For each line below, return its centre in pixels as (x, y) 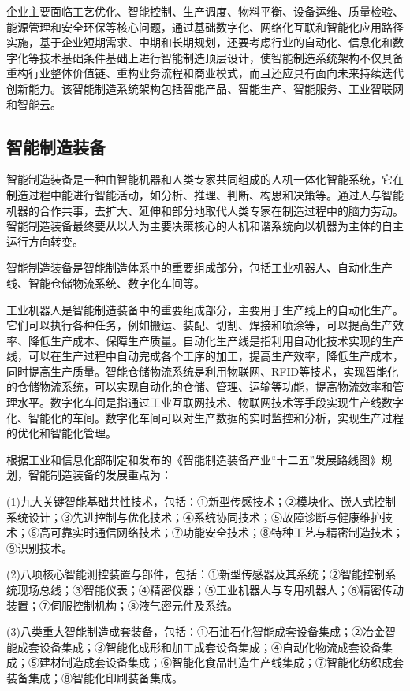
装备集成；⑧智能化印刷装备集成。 (95, 677)
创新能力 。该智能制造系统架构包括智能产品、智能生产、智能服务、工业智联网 (205, 88)
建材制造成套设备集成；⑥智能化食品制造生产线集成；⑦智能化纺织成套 (221, 662)
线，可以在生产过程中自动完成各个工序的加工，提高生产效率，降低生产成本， (205, 356)
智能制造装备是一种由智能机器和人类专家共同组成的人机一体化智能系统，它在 (205, 179)
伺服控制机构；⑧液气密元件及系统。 (144, 605)
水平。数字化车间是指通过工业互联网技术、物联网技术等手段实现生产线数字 (210, 402)
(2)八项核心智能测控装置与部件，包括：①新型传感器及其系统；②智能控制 (196, 574)
